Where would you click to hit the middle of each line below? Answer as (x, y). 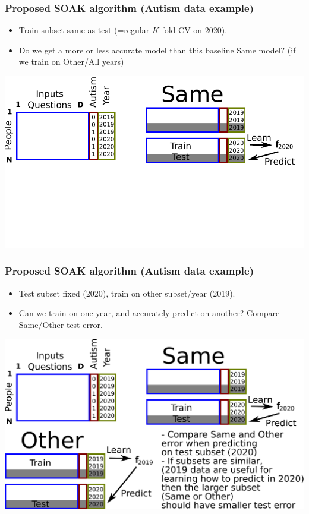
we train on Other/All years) (71, 62)
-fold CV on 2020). (193, 30)
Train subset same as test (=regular (84, 30)
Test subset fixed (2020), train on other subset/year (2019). (127, 293)
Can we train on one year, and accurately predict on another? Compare (149, 313)
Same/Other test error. (61, 324)
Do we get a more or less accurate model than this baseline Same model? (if (157, 50)
